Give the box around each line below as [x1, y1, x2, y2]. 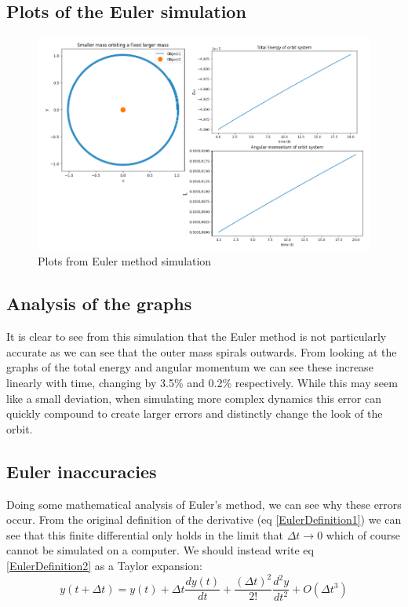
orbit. [6, 420, 33, 437]
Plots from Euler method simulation [38, 253, 212, 269]
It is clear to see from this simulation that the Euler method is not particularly [6, 328, 387, 345]
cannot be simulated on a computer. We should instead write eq [6, 542, 314, 558]
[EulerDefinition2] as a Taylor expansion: [6, 557, 202, 573]
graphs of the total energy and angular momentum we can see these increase [6, 359, 373, 375]
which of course [326, 526, 401, 543]
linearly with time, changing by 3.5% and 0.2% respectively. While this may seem [6, 374, 398, 390]
